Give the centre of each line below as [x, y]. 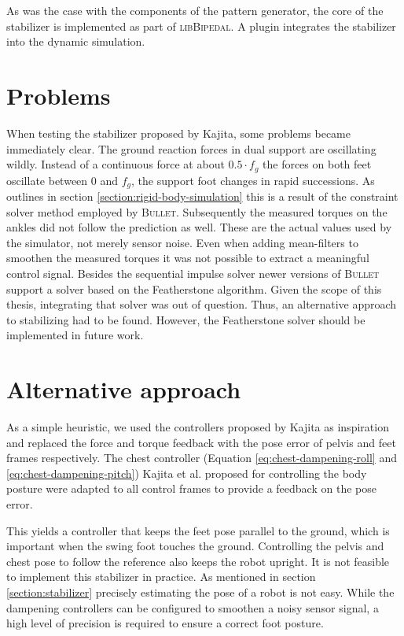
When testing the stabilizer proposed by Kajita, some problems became [178, 133]
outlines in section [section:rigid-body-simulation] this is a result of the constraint [202, 196]
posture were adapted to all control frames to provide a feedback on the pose [191, 488]
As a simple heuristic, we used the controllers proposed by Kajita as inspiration [198, 427]
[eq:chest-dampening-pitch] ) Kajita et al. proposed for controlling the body [187, 473]
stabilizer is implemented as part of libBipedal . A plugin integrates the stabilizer [201, 26]
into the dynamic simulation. [76, 41]
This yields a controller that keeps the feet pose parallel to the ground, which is [198, 530]
